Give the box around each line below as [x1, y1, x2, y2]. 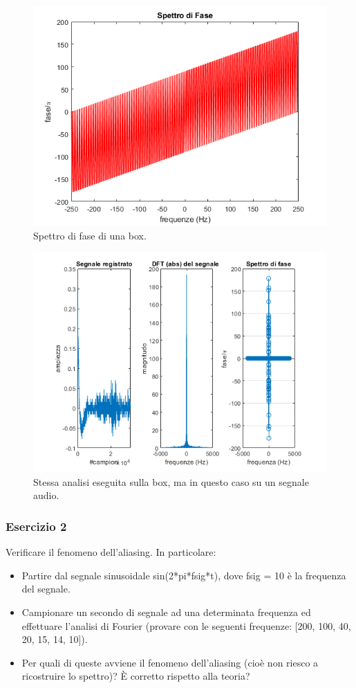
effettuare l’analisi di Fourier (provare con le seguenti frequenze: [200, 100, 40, [21, 618, 351, 633]
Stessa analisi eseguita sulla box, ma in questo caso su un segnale [33, 474, 309, 489]
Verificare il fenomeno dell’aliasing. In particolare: [6, 545, 216, 559]
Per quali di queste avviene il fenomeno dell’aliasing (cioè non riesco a [21, 655, 319, 669]
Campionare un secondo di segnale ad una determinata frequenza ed [21, 604, 311, 619]
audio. [33, 488, 59, 503]
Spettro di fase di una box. [33, 228, 147, 242]
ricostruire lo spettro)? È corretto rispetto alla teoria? [21, 669, 250, 683]
